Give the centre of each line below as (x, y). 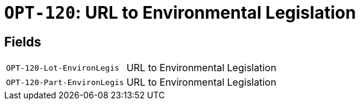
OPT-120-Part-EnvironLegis (65, 82)
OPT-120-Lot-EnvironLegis (63, 68)
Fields (23, 42)
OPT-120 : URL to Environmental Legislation (180, 13)
